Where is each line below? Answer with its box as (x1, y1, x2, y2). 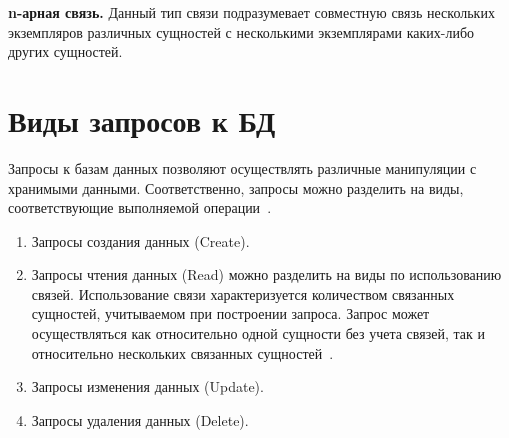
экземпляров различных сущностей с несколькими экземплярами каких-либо (8, 21, 475, 42)
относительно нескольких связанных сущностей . (31, 342, 334, 363)
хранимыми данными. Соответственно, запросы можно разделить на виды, (8, 177, 464, 198)
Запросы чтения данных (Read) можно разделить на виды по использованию (31, 264, 502, 285)
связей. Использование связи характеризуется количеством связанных (31, 283, 455, 304)
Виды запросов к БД (8, 99, 276, 140)
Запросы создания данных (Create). (31, 230, 250, 251)
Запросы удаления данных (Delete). (31, 409, 249, 430)
